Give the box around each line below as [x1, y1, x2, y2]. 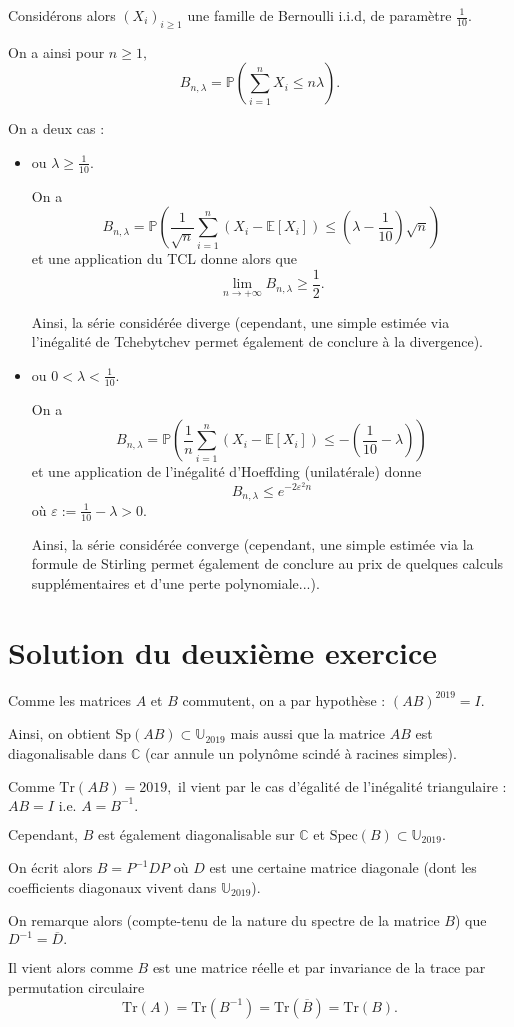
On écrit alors [8, 857, 93, 878]
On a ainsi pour [8, 41, 105, 62]
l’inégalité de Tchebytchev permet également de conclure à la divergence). [31, 331, 483, 352]
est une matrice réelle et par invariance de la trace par [152, 957, 486, 978]
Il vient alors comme [8, 957, 133, 978]
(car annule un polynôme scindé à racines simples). [145, 742, 457, 763]
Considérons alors [8, 5, 116, 25]
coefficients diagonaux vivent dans [8, 876, 217, 897]
